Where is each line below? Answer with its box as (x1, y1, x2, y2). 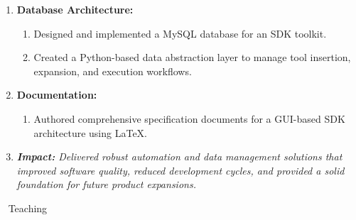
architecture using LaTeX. (33, 125, 147, 140)
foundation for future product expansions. (16, 177, 196, 192)
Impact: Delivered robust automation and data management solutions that (16, 149, 342, 164)
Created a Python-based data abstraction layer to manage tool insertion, (33, 50, 351, 65)
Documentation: (16, 87, 97, 102)
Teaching (8, 200, 48, 215)
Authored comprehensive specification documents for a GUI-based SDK (33, 111, 345, 126)
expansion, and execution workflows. (33, 63, 192, 78)
